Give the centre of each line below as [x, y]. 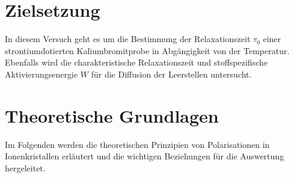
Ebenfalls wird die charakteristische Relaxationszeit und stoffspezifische [136, 62]
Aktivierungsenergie [41, 74]
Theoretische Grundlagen [112, 115]
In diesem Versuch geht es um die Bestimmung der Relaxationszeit [128, 39]
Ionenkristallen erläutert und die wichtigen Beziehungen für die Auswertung [145, 156]
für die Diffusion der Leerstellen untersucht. [171, 74]
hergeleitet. [25, 167]
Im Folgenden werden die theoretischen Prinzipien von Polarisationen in [137, 144]
